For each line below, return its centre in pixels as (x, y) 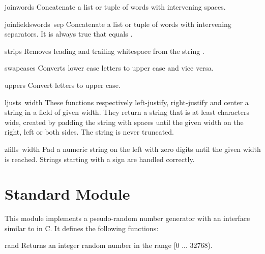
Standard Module (67, 194)
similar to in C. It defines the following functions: (82, 228)
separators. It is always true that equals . (69, 34)
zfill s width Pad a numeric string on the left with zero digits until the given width (133, 149)
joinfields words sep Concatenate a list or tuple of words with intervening (118, 24)
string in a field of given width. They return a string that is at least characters (127, 112)
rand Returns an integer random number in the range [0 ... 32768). (109, 245)
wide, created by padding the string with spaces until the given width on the (124, 122)
